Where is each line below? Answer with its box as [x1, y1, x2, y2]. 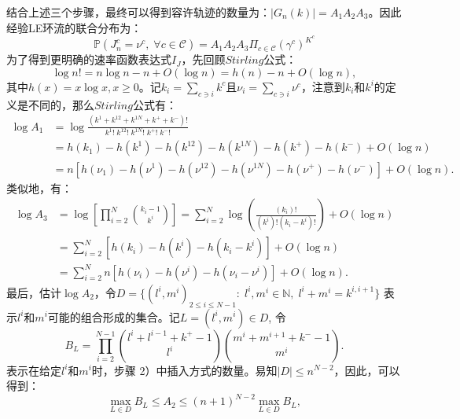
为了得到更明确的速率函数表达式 [6, 51, 171, 68]
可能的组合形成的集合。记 [47, 308, 180, 325]
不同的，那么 [28, 96, 94, 112]
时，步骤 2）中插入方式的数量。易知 [91, 362, 278, 378]
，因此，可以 [333, 362, 400, 378]
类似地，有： [6, 179, 72, 196]
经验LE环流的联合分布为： [6, 19, 142, 35]
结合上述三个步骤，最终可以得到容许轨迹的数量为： [6, 4, 270, 20]
